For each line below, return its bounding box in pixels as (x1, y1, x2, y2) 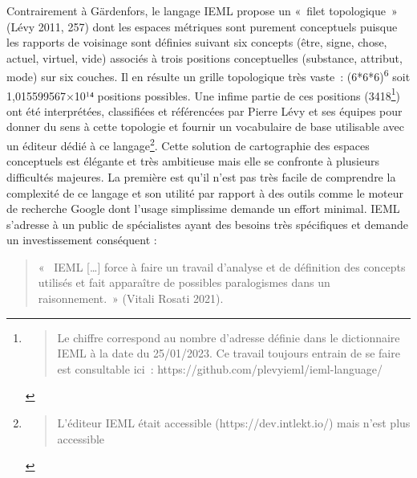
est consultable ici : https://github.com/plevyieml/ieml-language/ (57, 360, 383, 377)
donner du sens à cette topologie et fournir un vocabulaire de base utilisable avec (6, 118, 404, 135)
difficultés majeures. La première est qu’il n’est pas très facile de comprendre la (6, 168, 396, 185)
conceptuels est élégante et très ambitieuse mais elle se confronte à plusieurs (6, 153, 379, 170)
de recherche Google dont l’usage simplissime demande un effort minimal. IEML (6, 200, 400, 217)
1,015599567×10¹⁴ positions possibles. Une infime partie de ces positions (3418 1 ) (6, 84, 400, 104)
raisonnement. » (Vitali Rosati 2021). (38, 290, 224, 307)
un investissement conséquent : (6, 231, 157, 248)
